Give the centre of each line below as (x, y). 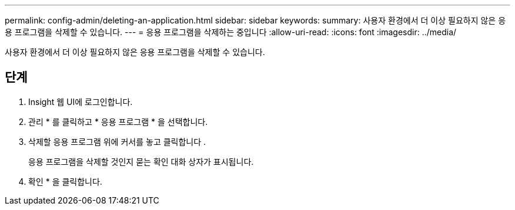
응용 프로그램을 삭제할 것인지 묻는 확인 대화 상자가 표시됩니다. (141, 161)
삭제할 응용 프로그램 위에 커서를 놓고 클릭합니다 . (117, 141)
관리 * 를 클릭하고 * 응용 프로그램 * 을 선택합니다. (118, 121)
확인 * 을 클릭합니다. (65, 181)
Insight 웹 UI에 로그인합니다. (81, 101)
